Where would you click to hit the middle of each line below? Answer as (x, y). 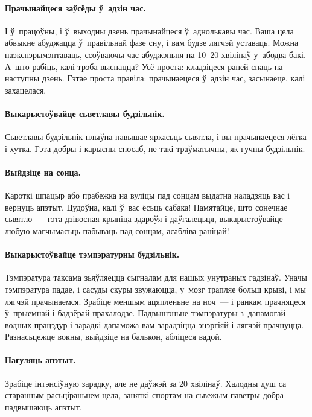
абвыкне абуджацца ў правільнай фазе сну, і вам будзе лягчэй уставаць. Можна (152, 43)
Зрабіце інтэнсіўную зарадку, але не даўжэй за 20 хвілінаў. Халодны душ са (146, 383)
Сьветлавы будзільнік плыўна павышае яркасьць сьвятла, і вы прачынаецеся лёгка (156, 137)
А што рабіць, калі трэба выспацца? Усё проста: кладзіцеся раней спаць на (144, 66)
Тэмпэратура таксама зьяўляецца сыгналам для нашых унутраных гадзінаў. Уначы (156, 277)
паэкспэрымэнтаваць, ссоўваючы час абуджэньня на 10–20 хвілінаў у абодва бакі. (155, 54)
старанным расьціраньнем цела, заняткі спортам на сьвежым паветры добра (145, 395)
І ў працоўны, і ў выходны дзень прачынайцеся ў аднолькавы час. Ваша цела (149, 30)
